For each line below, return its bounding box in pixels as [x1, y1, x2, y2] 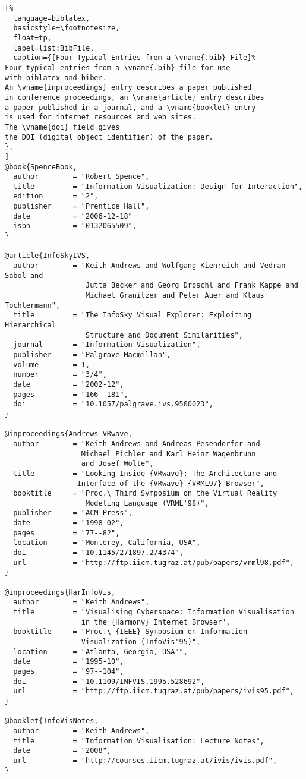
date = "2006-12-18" [13, 212, 133, 220]
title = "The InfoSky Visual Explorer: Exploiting [13, 311, 252, 320]
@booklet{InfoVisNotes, [5, 717, 99, 726]
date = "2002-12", [13, 380, 124, 389]
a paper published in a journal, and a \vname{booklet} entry [5, 103, 256, 112]
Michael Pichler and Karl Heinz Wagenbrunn [81, 449, 256, 458]
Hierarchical [5, 321, 56, 329]
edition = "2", [13, 192, 99, 201]
